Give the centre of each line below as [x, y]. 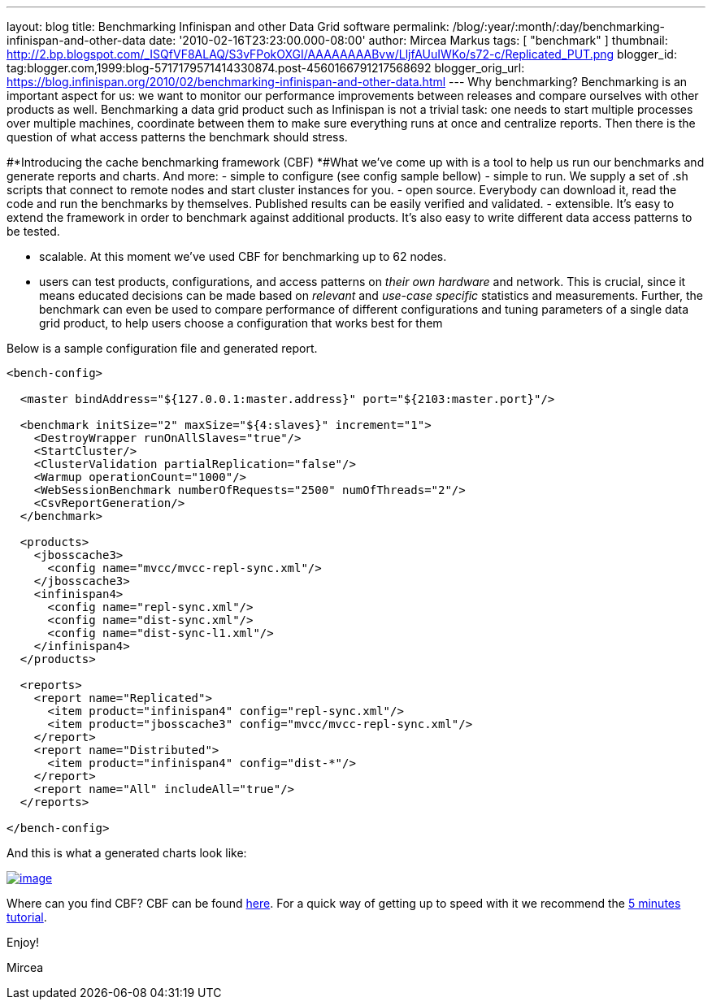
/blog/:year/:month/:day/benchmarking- [559, 26]
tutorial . [27, 917]
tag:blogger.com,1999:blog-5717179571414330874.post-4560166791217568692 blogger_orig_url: [266, 68]
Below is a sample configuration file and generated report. [162, 348]
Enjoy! [23, 942]
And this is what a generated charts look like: [127, 853]
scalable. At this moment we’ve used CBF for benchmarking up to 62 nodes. [243, 256]
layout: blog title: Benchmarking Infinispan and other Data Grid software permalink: [228, 26]
